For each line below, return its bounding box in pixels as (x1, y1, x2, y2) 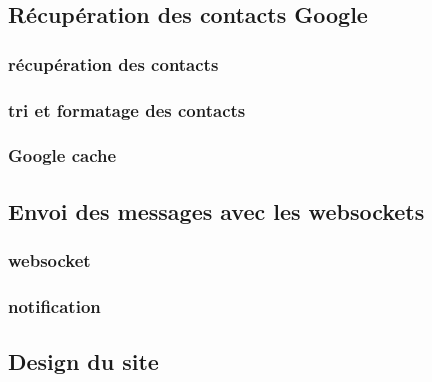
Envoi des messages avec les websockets (8, 195, 425, 226)
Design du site (8, 346, 159, 377)
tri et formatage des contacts (8, 97, 246, 122)
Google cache (8, 143, 117, 168)
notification (8, 293, 101, 318)
